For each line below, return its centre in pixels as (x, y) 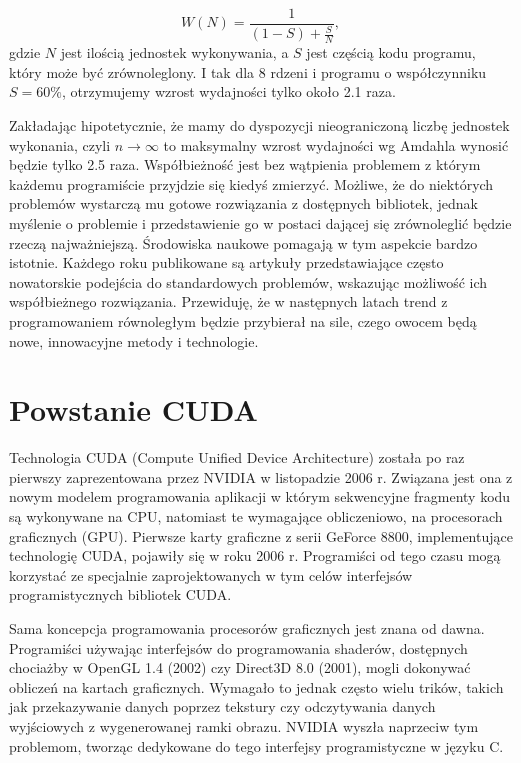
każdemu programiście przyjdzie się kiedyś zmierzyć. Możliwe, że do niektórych (251, 183)
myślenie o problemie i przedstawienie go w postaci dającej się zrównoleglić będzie (260, 223)
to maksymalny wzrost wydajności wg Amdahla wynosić (336, 144)
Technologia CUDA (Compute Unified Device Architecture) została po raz (237, 457)
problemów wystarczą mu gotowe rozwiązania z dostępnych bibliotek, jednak (243, 203)
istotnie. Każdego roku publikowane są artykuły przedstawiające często (226, 262)
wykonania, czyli (60, 144)
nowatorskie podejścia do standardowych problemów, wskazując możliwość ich (248, 281)
